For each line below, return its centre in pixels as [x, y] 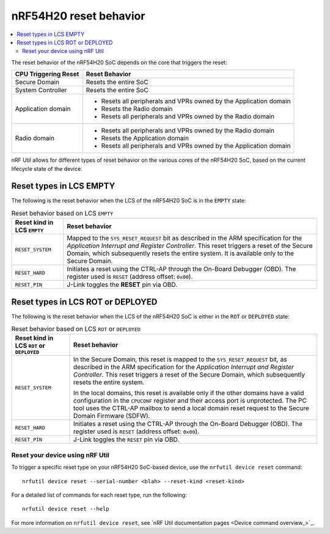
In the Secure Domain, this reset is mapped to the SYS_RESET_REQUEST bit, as [180, 359]
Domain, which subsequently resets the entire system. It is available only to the [181, 253]
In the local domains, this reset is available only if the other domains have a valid [189, 393]
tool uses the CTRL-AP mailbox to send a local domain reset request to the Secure [191, 408]
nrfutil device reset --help [66, 509]
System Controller [41, 90]
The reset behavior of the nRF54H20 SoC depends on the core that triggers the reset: [119, 62]
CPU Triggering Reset [47, 74]
